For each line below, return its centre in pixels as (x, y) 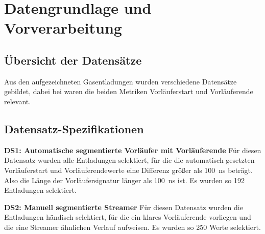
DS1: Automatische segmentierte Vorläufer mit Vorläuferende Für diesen (133, 150)
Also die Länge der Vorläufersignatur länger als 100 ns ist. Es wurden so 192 (124, 180)
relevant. (18, 101)
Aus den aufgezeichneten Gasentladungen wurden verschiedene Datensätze (121, 81)
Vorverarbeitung (63, 28)
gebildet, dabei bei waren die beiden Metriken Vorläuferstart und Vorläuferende (129, 91)
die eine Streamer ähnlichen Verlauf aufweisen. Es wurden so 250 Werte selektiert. (132, 227)
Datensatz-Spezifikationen (74, 128)
